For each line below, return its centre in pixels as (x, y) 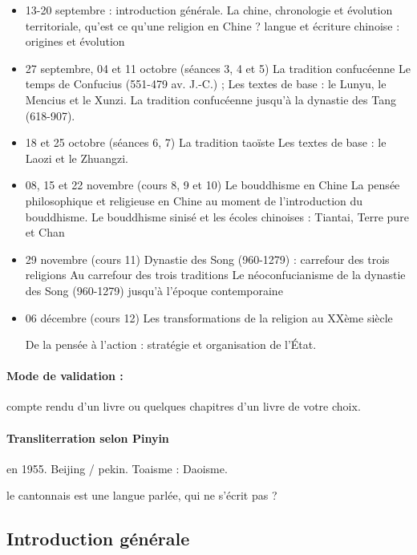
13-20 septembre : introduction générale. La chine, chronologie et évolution (209, 10)
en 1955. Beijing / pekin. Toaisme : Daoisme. (117, 468)
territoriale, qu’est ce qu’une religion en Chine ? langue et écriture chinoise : (213, 25)
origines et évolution (75, 41)
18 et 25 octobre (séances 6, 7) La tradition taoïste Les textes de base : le (206, 142)
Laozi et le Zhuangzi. (77, 158)
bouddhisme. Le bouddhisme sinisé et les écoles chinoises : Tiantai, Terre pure (217, 216)
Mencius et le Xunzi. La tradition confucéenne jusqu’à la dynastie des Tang (211, 99)
